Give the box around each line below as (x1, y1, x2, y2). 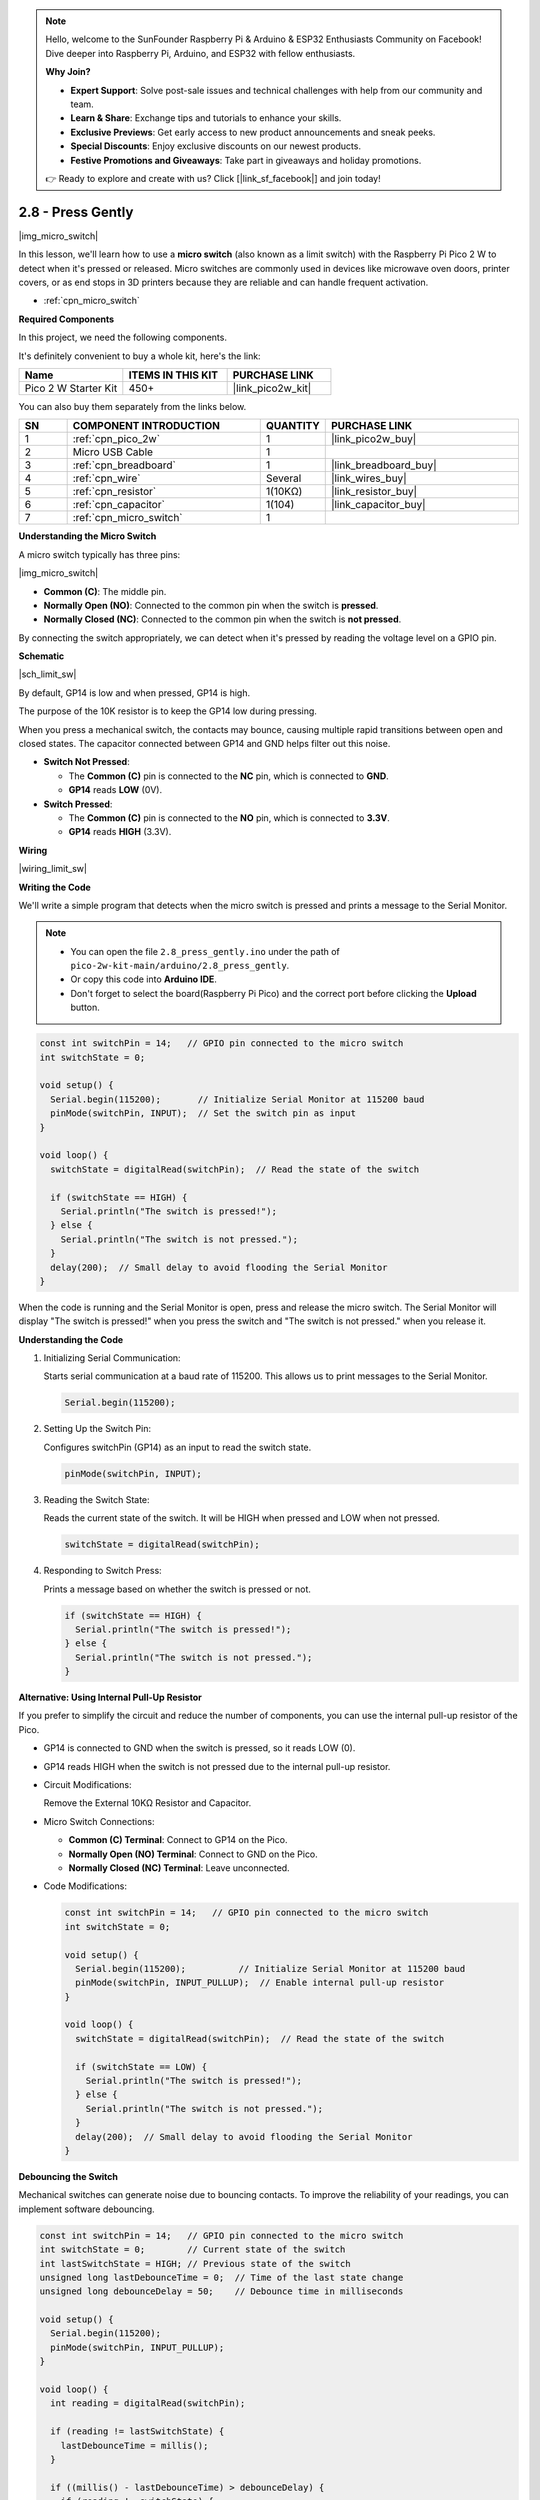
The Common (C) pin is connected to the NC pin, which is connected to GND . (68, 770, 389, 782)
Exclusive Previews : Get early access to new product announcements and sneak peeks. (70, 126, 436, 138)
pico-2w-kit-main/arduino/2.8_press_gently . (70, 960, 290, 972)
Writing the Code (18, 881, 92, 893)
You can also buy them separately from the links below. (18, 400, 247, 412)
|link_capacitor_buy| (330, 498, 426, 512)
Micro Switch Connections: (43, 1815, 155, 1827)
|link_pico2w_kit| (232, 381, 312, 395)
